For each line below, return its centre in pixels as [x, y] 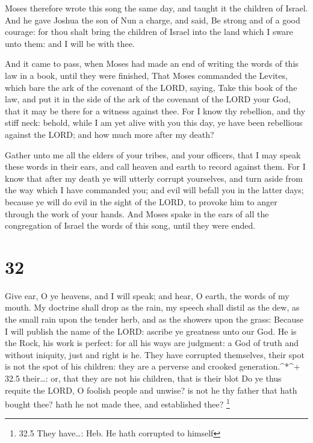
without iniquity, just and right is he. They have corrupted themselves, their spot [155, 354]
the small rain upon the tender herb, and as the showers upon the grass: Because [154, 319]
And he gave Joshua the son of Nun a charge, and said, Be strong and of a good [153, 20]
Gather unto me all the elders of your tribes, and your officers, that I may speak [153, 154]
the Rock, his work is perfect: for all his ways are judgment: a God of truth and [152, 343]
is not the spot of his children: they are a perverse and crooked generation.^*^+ [153, 366]
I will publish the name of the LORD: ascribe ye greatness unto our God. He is [151, 331]
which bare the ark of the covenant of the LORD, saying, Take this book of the [151, 87]
